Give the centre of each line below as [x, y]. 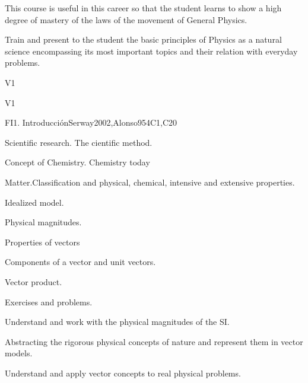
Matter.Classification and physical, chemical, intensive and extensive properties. [150, 182]
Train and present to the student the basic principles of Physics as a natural [143, 39]
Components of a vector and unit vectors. [80, 262]
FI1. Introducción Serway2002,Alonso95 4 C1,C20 [91, 122]
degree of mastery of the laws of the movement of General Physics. [126, 19]
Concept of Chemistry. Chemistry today [77, 162]
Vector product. [34, 281]
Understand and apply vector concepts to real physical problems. [123, 373]
